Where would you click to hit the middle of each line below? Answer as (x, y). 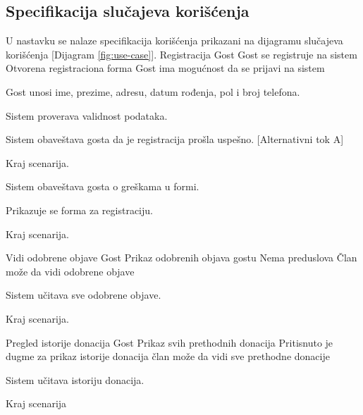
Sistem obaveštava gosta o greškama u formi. (103, 186)
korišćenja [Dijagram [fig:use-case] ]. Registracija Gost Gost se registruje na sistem (181, 54)
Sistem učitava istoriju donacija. (75, 379)
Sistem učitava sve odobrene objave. (84, 295)
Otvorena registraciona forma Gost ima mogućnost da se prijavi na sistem (165, 68)
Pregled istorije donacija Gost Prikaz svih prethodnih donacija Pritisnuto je (170, 342)
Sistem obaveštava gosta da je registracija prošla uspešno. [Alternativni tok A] (175, 139)
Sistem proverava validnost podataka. (87, 115)
